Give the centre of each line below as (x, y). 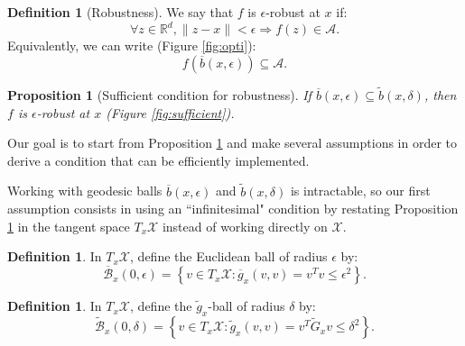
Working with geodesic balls (85, 191)
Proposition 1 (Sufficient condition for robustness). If (159, 94)
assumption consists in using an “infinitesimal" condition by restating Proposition (233, 209)
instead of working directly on (245, 226)
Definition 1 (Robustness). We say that (121, 12)
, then (440, 94)
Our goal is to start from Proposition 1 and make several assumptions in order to (232, 143)
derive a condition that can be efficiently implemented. (158, 160)
